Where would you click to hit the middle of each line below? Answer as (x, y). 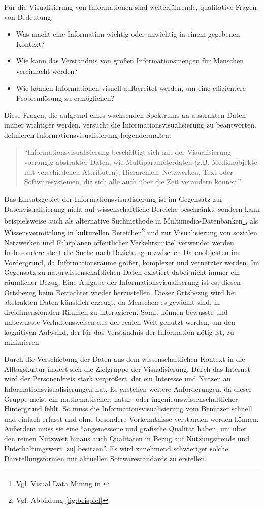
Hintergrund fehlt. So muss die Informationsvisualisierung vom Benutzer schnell (128, 409)
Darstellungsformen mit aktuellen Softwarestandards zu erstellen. (106, 458)
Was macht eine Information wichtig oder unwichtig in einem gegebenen (128, 34)
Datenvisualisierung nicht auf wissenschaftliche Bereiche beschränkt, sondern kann (132, 209)
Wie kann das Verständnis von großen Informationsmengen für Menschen (130, 61)
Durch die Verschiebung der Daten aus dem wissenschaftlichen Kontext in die (125, 359)
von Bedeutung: (29, 17)
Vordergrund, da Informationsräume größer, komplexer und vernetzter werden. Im (132, 262)
